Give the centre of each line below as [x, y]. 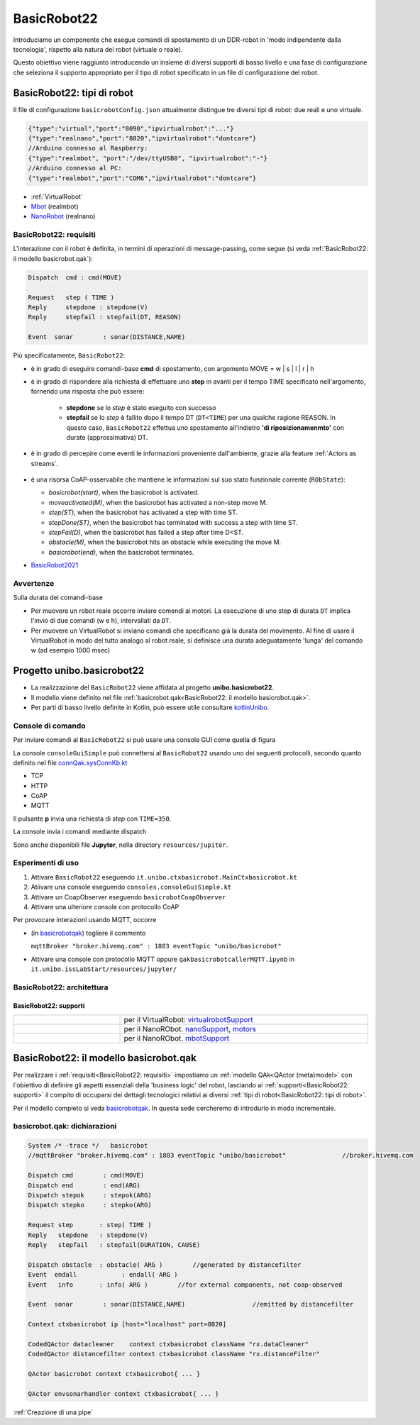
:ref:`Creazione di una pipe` [53, 1412]
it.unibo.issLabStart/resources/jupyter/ [104, 969]
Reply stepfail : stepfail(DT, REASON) [105, 317]
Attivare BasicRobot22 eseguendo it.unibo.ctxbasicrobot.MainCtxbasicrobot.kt [164, 877]
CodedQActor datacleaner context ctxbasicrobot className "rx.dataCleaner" [168, 1344]
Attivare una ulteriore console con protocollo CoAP [105, 906]
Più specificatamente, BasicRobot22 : [69, 355]
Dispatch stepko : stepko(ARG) [90, 1205]
